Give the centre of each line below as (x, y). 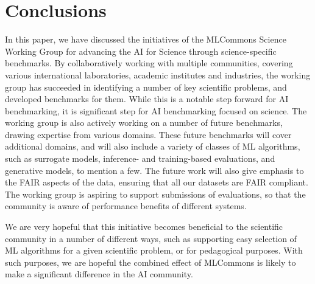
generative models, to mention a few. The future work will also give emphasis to (154, 170)
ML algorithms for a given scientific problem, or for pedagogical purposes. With (154, 250)
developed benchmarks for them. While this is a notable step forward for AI (147, 99)
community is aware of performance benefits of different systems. (126, 206)
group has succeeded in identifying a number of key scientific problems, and (146, 87)
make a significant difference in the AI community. (99, 274)
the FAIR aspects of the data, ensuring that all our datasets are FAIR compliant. (157, 182)
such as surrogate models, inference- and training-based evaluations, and (140, 158)
